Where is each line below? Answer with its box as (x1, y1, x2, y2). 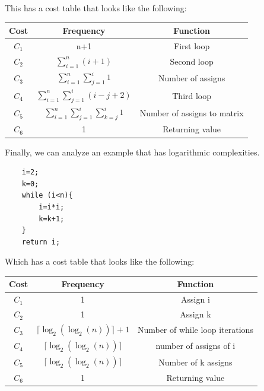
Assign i (181, 293, 210, 306)
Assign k (180, 308, 211, 320)
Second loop (170, 55, 214, 67)
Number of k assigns (158, 355, 233, 368)
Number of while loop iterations (137, 323, 253, 336)
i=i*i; (39, 202, 65, 211)
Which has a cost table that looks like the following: (5, 255, 195, 268)
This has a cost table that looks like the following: (5, 2, 187, 14)
